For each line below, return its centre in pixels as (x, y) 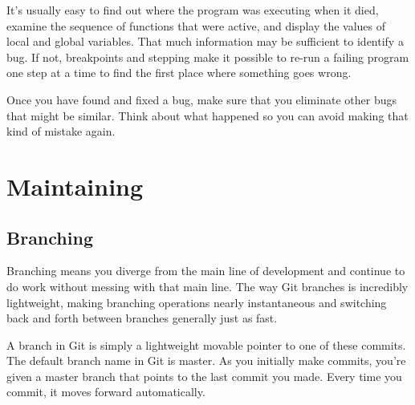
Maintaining (75, 186)
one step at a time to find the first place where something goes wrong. (179, 73)
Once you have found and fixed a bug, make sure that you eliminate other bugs (201, 99)
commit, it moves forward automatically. (106, 392)
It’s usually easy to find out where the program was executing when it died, (193, 10)
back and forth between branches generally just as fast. (142, 318)
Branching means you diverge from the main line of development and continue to (206, 271)
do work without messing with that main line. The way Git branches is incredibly (207, 286)
